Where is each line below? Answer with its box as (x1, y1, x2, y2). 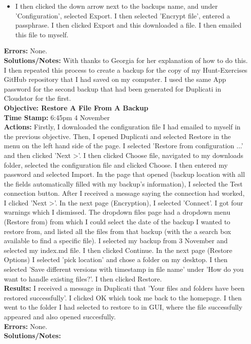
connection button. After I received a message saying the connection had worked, (4, 188, 245, 198)
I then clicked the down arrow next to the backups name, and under (15, 1, 218, 11)
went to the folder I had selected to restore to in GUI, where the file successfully (4, 302, 243, 312)
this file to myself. (15, 29, 69, 39)
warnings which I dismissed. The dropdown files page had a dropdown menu (4, 207, 231, 217)
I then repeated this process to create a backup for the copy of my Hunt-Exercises (4, 64, 248, 75)
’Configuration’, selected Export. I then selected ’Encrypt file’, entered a (15, 10, 230, 20)
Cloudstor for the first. (4, 93, 71, 103)
